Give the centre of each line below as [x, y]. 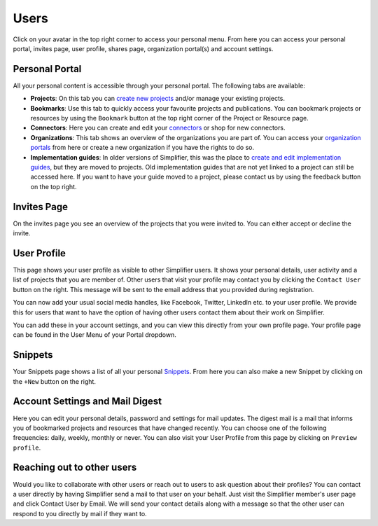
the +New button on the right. [54, 381]
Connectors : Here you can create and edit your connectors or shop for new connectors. [158, 128]
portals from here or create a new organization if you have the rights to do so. [142, 148]
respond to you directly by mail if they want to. [80, 513]
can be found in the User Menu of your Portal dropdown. [94, 335]
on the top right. [54, 186]
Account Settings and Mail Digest [87, 402]
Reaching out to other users [75, 468]
